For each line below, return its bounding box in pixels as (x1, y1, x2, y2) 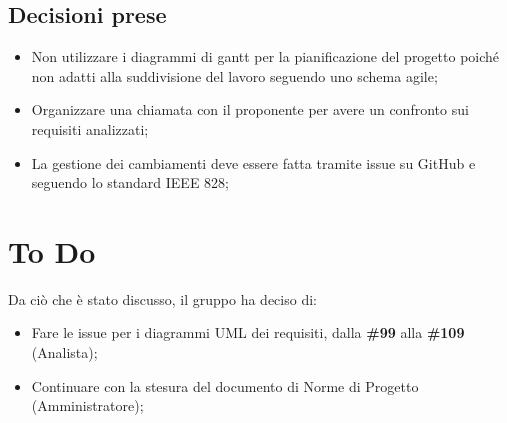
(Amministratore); (31, 395, 144, 416)
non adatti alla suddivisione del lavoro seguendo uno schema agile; (31, 65, 438, 86)
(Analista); (31, 342, 98, 363)
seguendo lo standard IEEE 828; (31, 172, 229, 193)
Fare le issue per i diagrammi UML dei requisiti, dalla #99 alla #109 (31, 322, 465, 343)
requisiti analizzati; (31, 118, 149, 139)
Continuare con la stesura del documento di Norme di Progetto (31, 375, 419, 396)
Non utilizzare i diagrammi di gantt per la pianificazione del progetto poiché (31, 46, 500, 67)
